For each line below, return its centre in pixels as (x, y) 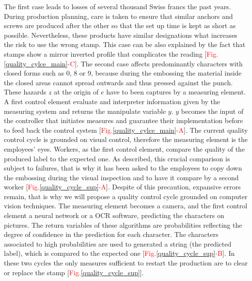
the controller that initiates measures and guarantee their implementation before (124, 120)
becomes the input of (212, 111)
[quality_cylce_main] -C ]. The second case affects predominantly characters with (123, 63)
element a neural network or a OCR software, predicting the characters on (114, 215)
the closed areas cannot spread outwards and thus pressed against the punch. (118, 82)
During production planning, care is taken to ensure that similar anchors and (118, 16)
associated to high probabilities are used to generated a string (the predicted (118, 243)
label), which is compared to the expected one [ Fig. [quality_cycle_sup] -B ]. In (119, 253)
